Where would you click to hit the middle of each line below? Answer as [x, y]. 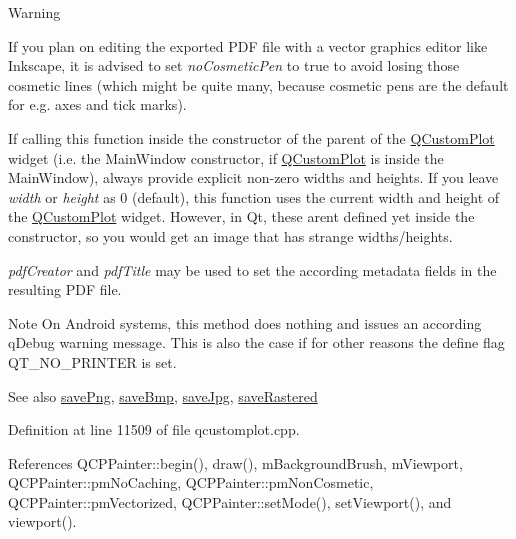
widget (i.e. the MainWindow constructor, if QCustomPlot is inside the [226, 157]
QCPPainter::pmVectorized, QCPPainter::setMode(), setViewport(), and [230, 501]
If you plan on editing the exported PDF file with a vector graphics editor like [248, 45]
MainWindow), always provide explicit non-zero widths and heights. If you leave [253, 177]
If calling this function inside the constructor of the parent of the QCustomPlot [251, 137]
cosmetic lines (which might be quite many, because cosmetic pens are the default [258, 84]
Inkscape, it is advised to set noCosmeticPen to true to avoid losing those [234, 65]
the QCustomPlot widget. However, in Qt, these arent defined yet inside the [241, 216]
